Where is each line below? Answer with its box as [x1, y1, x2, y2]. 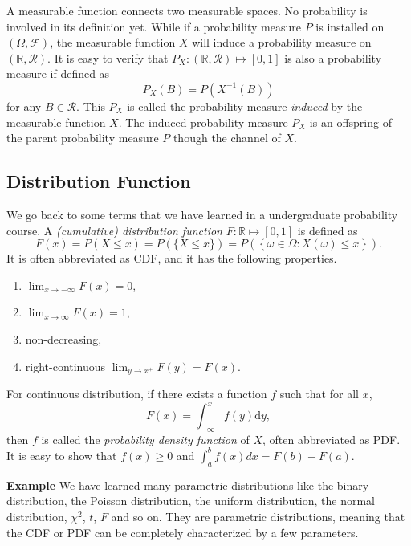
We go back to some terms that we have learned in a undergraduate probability [6, 206, 398, 222]
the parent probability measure [6, 129, 159, 146]
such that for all [279, 385, 359, 401]
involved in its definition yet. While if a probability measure [6, 18, 301, 35]
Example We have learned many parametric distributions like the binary [6, 476, 369, 493]
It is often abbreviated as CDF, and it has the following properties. [6, 250, 337, 267]
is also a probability [284, 49, 382, 66]
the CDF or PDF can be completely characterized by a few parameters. [6, 524, 359, 540]
